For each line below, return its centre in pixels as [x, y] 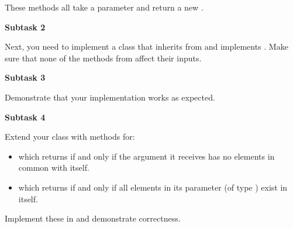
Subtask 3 [25, 77]
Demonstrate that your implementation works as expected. [110, 97]
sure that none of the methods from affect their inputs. [103, 58]
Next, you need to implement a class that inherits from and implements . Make [146, 46]
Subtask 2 [25, 27]
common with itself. [54, 167]
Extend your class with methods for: [70, 137]
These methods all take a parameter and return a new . [104, 7]
